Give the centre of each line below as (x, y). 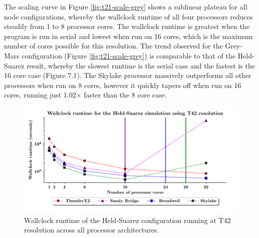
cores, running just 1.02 (40, 95)
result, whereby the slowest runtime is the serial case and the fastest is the (141, 65)
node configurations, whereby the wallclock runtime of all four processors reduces (128, 16)
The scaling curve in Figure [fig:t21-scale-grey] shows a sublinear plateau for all (126, 6)
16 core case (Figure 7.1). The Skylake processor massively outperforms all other (128, 75)
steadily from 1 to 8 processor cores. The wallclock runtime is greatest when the (127, 26)
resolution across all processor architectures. (92, 230)
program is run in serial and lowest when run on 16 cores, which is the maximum (128, 36)
